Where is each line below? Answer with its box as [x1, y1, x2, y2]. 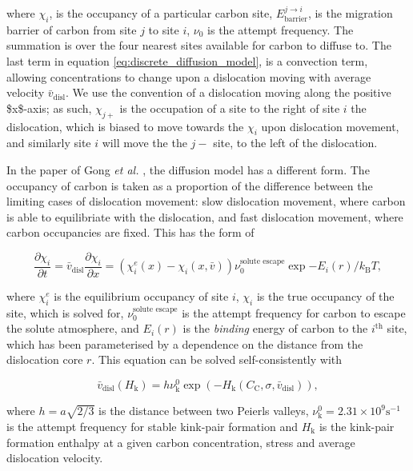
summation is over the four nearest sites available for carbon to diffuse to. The [6, 37, 391, 54]
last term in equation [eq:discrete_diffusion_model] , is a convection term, [6, 52, 368, 69]
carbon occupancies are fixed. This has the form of [6, 224, 255, 241]
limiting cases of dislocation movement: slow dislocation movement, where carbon [6, 193, 406, 210]
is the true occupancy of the [256, 287, 395, 304]
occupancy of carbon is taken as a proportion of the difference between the [6, 177, 373, 194]
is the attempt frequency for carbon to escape [182, 304, 406, 321]
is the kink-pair [319, 417, 395, 434]
